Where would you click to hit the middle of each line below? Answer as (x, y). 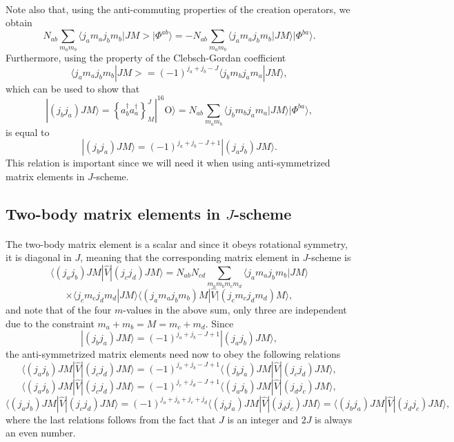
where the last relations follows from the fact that (111, 419)
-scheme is (329, 257)
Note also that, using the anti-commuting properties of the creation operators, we (178, 9)
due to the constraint (50, 323)
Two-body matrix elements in (113, 213)
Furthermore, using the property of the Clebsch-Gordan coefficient (146, 58)
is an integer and (263, 419)
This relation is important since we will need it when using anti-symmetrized (168, 163)
